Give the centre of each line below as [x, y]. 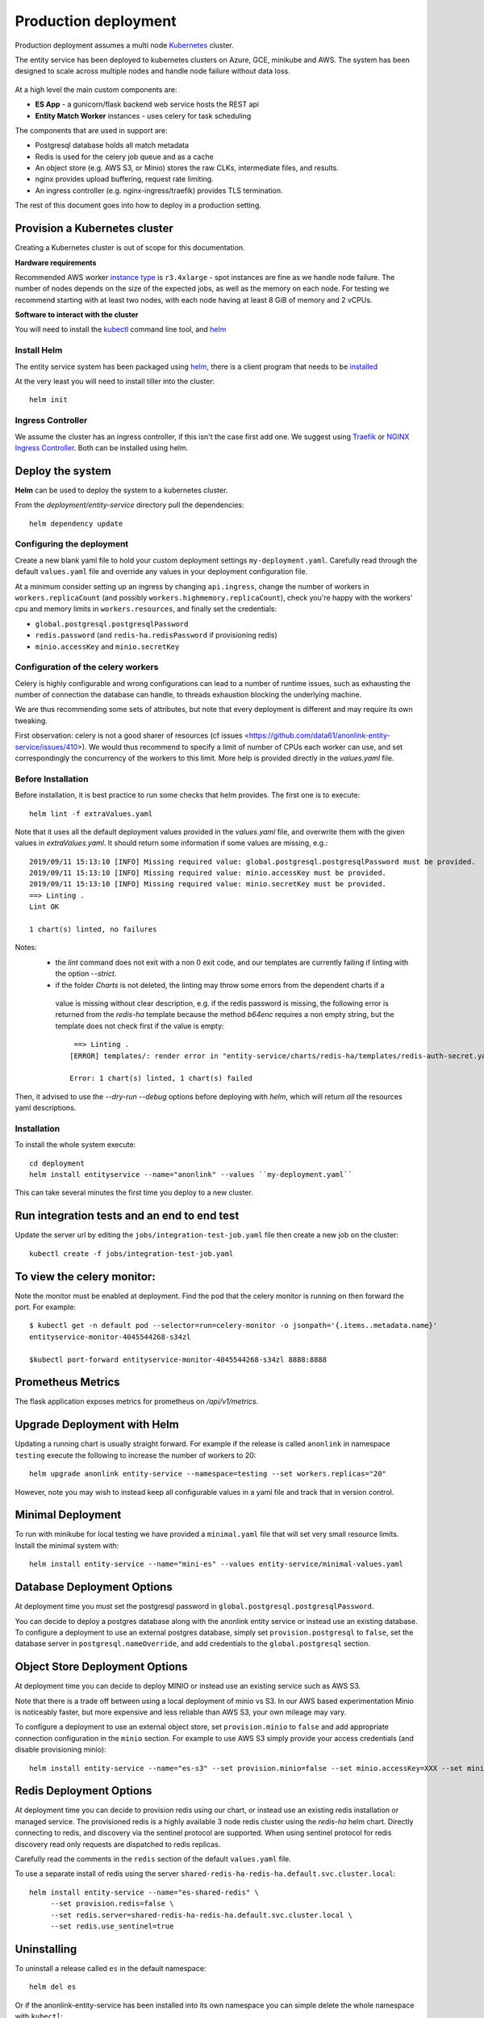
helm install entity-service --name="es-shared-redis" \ [144, 1892]
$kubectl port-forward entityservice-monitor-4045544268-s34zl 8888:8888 [178, 1359]
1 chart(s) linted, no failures [93, 929]
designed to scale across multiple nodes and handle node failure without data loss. [152, 71]
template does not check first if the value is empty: [140, 1026]
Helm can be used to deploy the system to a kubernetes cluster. [121, 490]
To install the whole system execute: [75, 1145]
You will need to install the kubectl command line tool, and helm [121, 329]
